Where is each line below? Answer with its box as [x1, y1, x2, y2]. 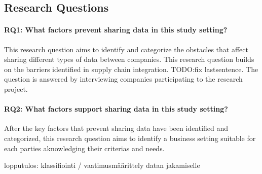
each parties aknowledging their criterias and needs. [4, 143, 165, 153]
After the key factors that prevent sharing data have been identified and [4, 123, 229, 133]
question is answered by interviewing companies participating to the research [4, 74, 243, 84]
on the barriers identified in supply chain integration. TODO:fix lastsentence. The [4, 63, 258, 74]
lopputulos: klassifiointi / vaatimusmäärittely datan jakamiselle [4, 160, 200, 170]
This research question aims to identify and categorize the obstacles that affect [4, 44, 248, 54]
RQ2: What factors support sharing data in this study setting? [4, 103, 228, 114]
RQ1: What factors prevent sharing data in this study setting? [4, 24, 228, 35]
